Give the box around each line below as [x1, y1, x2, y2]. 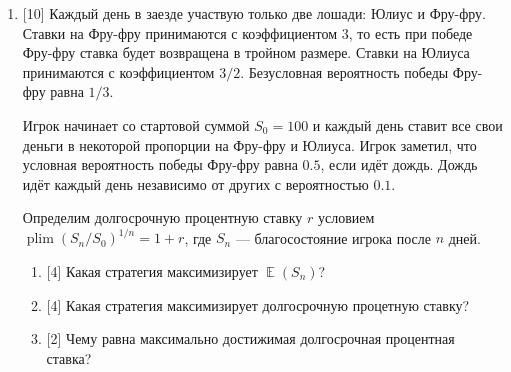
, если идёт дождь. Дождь [320, 154, 478, 175]
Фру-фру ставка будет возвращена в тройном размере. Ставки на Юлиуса [22, 42, 470, 63]
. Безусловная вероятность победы [240, 61, 449, 82]
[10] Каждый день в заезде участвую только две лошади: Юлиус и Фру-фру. [22, 3, 486, 23]
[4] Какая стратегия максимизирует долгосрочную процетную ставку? [46, 294, 470, 315]
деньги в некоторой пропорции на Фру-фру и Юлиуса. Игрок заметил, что [22, 134, 477, 155]
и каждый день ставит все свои [312, 114, 503, 135]
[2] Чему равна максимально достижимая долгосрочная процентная [46, 328, 455, 349]
